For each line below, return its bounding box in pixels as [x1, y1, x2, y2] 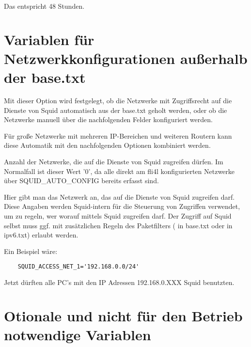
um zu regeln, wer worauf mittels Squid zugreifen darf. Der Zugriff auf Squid [4, 211, 232, 221]
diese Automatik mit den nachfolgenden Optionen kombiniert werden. [4, 140, 211, 150]
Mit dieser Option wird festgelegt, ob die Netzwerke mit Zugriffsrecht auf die [4, 95, 232, 106]
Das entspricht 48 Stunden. [4, 1, 85, 11]
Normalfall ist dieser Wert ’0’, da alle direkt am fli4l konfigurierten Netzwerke [4, 166, 235, 176]
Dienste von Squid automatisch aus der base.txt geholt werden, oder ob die [4, 105, 227, 115]
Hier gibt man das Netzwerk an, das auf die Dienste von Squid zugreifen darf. [4, 191, 235, 202]
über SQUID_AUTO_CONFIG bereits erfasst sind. [4, 175, 159, 186]
